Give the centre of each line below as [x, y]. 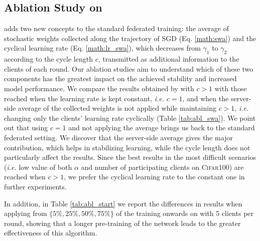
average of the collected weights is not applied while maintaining [117, 108]
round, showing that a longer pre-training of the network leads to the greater [122, 223]
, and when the [206, 98]
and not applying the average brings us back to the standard [162, 128]
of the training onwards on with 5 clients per [185, 213]
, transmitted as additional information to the [169, 59]
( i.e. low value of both [38, 167]
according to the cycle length [48, 59]
